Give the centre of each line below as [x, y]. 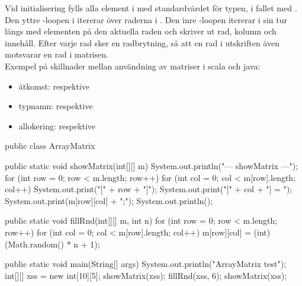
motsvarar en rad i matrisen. [57, 54]
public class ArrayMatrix [50, 146]
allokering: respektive [57, 125]
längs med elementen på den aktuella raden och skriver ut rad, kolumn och [141, 31]
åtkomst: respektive [54, 86]
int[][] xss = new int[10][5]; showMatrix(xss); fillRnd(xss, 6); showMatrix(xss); [146, 275]
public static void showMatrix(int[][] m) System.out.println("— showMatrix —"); [152, 165]
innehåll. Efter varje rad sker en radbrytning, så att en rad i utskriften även [142, 42]
